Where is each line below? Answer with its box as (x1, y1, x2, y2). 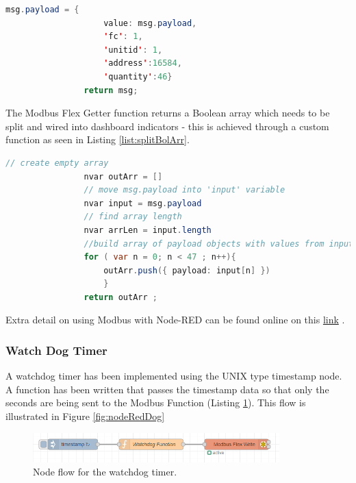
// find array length (84, 212, 182, 222)
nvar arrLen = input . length (84, 225, 212, 235)
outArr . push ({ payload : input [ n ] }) (103, 265, 270, 275)
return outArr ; (84, 292, 157, 302)
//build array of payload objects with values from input (84, 238, 354, 249)
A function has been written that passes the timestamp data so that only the (5, 382, 329, 396)
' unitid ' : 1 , (103, 45, 163, 55)
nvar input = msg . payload (84, 198, 202, 208)
